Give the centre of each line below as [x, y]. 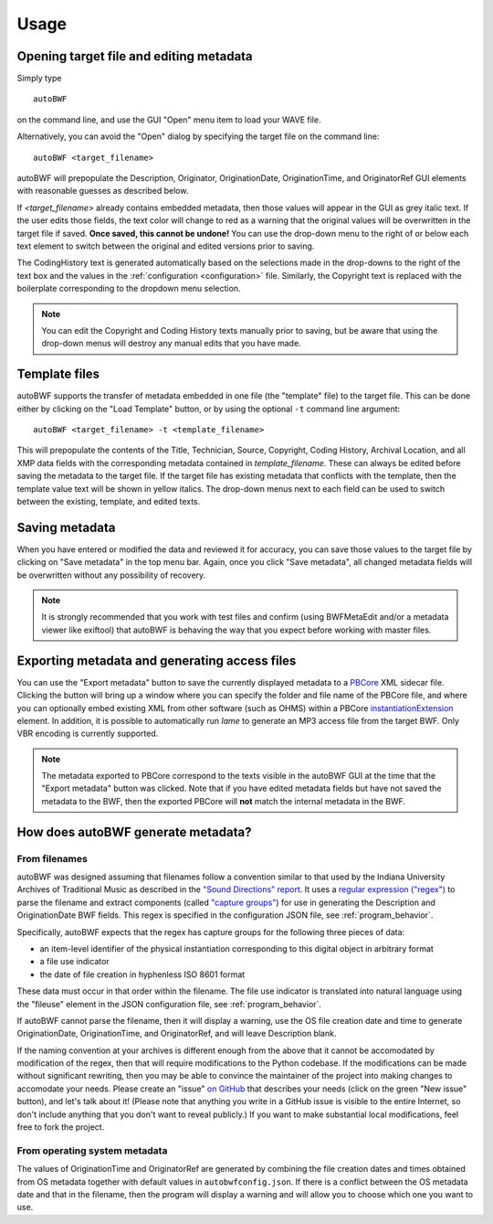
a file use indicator [74, 962]
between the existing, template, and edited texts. [109, 501]
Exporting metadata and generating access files [157, 660]
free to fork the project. [61, 1127]
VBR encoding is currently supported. [88, 734]
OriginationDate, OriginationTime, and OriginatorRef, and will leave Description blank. [177, 1034]
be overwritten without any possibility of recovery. [111, 575]
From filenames [52, 858]
